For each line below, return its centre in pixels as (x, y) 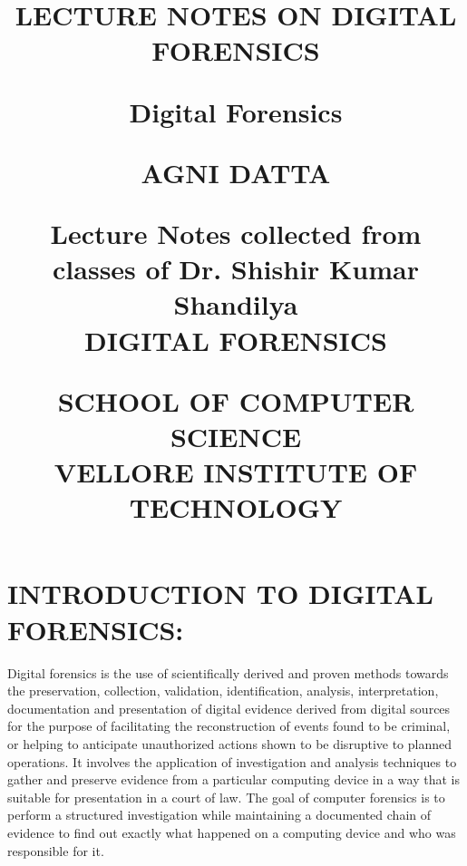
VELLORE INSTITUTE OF (236, 472)
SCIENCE (236, 436)
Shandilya (236, 304)
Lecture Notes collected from (236, 233)
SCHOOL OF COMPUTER (236, 400)
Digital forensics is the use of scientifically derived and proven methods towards (228, 672)
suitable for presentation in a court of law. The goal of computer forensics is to (226, 797)
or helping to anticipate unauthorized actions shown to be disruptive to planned (230, 743)
